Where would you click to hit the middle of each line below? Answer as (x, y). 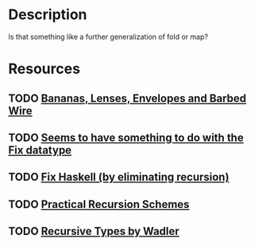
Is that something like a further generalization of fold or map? (108, 37)
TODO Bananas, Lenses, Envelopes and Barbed (127, 98)
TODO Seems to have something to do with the (126, 137)
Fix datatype (40, 150)
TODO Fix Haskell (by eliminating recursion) (119, 177)
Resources (44, 69)
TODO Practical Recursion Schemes (99, 204)
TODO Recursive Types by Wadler (94, 231)
